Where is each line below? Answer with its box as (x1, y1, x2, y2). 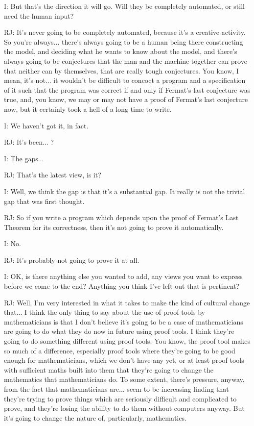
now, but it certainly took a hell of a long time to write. (4, 103, 172, 114)
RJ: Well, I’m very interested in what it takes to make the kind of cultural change (4, 297, 250, 307)
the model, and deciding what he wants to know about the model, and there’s (4, 46, 237, 56)
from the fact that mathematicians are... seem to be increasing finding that (4, 384, 229, 394)
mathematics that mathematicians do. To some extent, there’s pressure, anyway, (4, 374, 245, 384)
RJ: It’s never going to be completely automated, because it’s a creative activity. (4, 27, 246, 37)
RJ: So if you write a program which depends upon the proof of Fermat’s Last (4, 212, 239, 223)
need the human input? (4, 10, 74, 21)
